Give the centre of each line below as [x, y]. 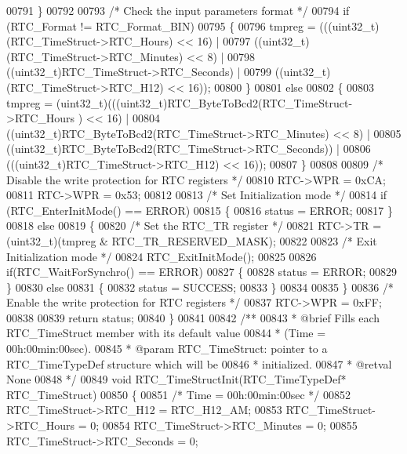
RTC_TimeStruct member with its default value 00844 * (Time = [166, 333]
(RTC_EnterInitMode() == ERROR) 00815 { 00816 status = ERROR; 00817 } [200, 210]
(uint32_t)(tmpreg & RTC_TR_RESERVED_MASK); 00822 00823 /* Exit [192, 240]
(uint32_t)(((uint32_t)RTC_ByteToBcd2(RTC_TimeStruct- [204, 102]
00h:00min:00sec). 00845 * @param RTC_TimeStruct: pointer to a [167, 349]
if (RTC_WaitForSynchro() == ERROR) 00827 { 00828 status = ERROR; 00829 [202, 272]
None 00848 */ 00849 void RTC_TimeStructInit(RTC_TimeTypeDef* [176, 379]
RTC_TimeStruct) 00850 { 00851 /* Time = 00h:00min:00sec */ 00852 [178, 394]
